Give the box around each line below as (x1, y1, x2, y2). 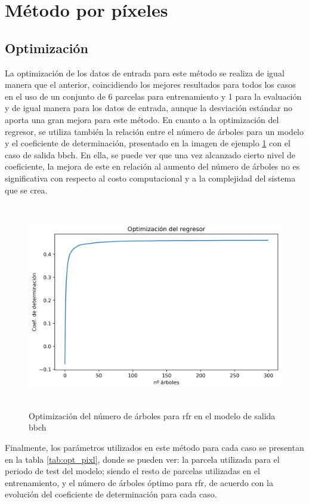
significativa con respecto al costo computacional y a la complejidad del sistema (5, 171, 296, 184)
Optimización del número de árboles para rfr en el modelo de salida (29, 409, 276, 422)
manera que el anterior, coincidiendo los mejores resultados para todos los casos (5, 78, 296, 91)
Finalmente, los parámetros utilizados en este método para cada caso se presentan (5, 441, 304, 454)
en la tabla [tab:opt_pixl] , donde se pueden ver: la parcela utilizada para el (5, 453, 280, 465)
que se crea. (5, 183, 48, 196)
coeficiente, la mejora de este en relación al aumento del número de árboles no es (5, 160, 300, 173)
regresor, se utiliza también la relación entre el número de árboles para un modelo (5, 125, 304, 137)
